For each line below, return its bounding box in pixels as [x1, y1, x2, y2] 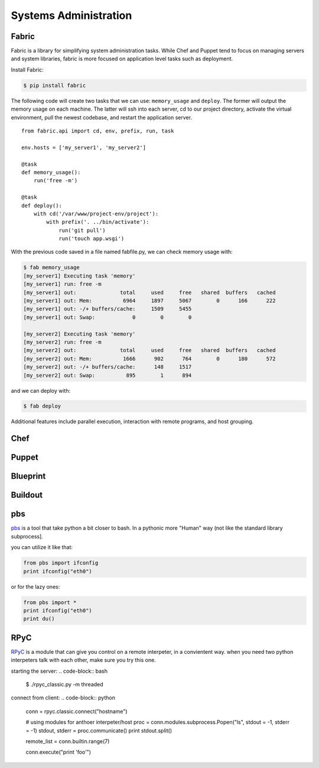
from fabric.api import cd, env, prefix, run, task [21, 127, 174, 134]
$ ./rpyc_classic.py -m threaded [25, 681, 103, 688]
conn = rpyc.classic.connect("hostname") [25, 708, 128, 715]
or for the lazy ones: [11, 583, 60, 590]
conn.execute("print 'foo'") [25, 748, 92, 756]
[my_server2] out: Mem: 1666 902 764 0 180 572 [23, 355, 276, 362]
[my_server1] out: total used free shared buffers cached [23, 289, 276, 296]
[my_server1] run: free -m [23, 281, 102, 288]
